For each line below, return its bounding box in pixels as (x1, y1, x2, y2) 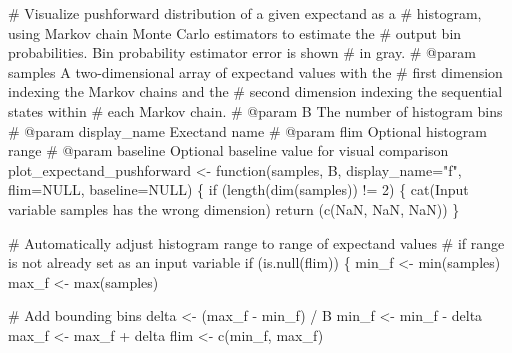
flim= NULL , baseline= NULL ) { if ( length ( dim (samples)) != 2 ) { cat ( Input (8, 179, 469, 200)
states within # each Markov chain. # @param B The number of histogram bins (8, 100, 503, 121)
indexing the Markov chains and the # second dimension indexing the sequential (8, 81, 503, 102)
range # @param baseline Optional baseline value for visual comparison (8, 140, 449, 161)
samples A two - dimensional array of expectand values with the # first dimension (8, 61, 503, 82)
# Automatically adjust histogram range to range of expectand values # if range (8, 232, 505, 253)
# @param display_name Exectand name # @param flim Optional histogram (8, 120, 487, 141)
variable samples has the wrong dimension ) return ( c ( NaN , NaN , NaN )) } (8, 198, 460, 219)
